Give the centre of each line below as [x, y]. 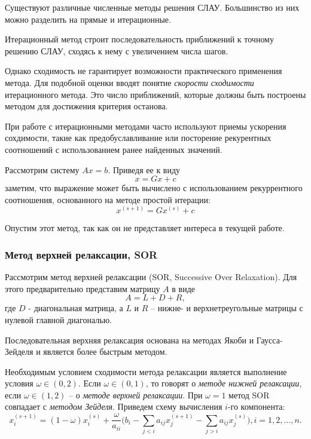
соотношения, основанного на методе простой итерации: [108, 199]
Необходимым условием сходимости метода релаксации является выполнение [146, 371]
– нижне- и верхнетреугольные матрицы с [227, 308]
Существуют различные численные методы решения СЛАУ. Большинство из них [152, 7]
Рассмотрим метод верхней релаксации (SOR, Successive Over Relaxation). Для [151, 277]
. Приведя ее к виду [144, 169]
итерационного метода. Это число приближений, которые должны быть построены [155, 94]
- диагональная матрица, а [76, 308]
